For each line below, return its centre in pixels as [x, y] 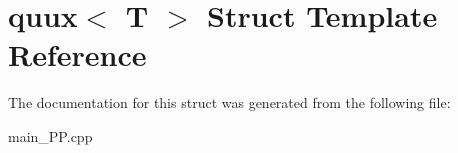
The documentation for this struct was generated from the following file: [229, 102]
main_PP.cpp [50, 135]
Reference [77, 54]
